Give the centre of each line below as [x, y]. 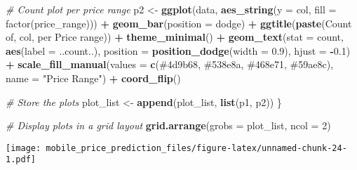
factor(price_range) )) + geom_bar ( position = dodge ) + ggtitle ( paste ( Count [179, 23]
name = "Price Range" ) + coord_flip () [93, 78]
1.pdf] [21, 160]
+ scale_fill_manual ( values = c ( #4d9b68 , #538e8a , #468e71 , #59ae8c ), [170, 64]
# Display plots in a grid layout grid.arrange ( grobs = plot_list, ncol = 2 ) [168, 125]
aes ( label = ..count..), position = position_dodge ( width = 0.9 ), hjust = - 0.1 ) [178, 50]
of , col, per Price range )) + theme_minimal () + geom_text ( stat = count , [175, 37]
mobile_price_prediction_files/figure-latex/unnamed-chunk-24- [196, 148]
